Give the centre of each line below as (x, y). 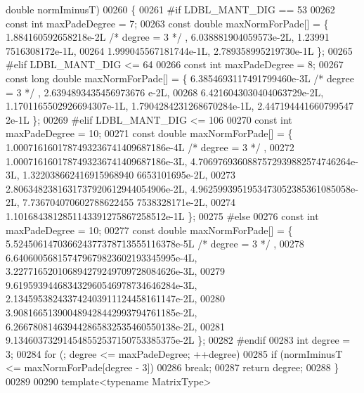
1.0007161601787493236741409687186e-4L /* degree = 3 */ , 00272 (150, 147)
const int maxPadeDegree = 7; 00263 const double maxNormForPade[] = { (167, 23)
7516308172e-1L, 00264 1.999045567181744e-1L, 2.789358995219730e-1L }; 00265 (179, 50)
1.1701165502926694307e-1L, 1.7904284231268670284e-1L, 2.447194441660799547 (180, 106)
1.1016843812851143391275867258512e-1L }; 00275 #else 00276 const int (162, 215)
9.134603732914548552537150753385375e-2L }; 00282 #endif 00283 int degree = (178, 340)
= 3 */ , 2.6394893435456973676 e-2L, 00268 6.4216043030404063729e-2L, (165, 92)
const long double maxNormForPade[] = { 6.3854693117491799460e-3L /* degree (180, 78)
